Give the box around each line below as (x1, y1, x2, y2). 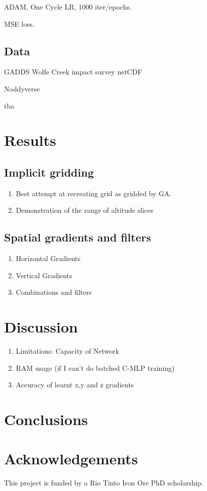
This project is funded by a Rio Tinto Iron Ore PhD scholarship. (4, 477, 203, 488)
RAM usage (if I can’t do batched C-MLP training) (16, 362, 175, 373)
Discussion (4, 316, 78, 337)
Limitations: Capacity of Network (16, 346, 120, 356)
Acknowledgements (4, 448, 138, 469)
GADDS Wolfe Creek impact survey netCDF (4, 66, 142, 77)
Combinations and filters (16, 287, 92, 297)
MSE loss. (4, 18, 35, 29)
